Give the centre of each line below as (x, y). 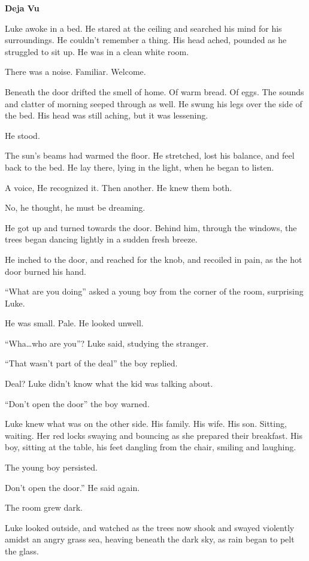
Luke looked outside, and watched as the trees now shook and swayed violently (150, 527)
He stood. (22, 135)
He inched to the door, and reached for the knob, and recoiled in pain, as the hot (154, 259)
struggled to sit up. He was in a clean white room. (97, 51)
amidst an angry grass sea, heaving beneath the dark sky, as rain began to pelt (150, 539)
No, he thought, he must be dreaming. (75, 207)
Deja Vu (22, 8)
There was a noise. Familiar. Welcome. (75, 72)
